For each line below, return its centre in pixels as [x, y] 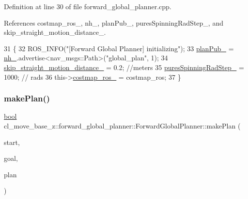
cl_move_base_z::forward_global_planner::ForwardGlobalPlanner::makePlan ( [122, 125]
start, [12, 142]
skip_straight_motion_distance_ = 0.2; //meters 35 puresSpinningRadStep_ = [124, 67]
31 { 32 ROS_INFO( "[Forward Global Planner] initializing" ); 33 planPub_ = [119, 48]
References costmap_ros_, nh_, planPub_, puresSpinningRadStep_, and [114, 22]
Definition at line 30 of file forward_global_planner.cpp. [88, 6]
